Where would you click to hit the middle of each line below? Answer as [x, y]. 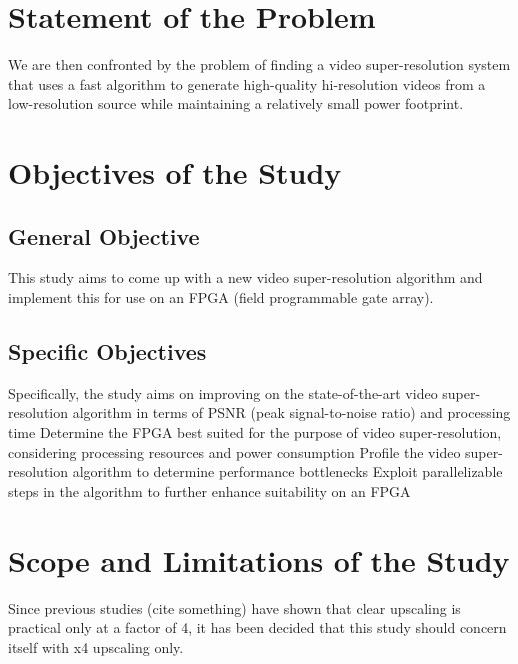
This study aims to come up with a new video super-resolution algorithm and [245, 277]
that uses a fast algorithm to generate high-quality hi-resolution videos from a [247, 83]
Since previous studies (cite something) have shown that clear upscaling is [234, 607]
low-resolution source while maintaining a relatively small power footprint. [236, 103]
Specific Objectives [107, 351]
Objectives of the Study [175, 172]
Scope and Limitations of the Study [259, 559]
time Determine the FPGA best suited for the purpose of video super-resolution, [255, 432]
